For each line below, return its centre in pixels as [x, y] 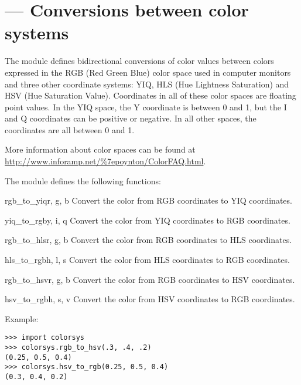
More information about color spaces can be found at [100, 149]
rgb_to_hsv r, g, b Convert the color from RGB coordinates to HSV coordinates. [150, 279]
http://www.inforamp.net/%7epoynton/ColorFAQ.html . [105, 161]
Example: [22, 318]
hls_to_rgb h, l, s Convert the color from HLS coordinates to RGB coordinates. [147, 260]
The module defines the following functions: [83, 180]
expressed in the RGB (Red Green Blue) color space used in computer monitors [148, 72]
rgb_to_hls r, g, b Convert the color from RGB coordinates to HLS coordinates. [148, 240]
